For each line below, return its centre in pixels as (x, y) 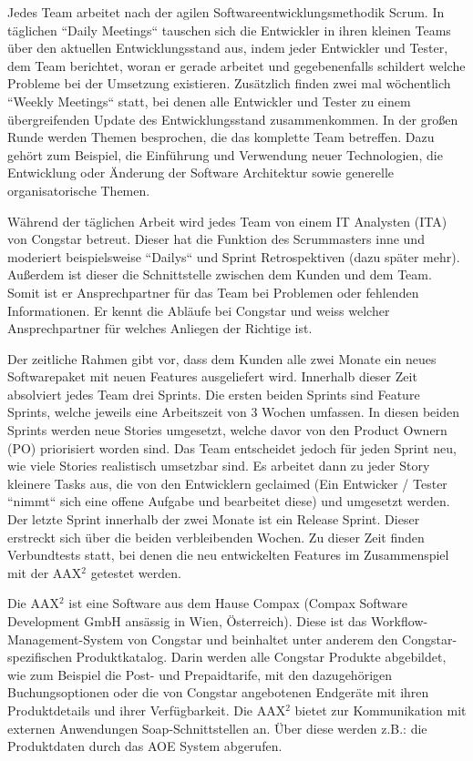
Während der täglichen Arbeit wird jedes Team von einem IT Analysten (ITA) (227, 221)
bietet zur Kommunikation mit (380, 710)
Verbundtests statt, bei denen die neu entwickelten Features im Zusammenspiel (228, 555)
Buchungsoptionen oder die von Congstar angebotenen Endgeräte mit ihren (218, 692)
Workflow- (399, 621)
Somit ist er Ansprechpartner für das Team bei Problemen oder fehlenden (213, 292)
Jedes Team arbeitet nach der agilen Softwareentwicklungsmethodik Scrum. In (226, 12)
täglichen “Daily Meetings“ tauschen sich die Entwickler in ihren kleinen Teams (229, 30)
